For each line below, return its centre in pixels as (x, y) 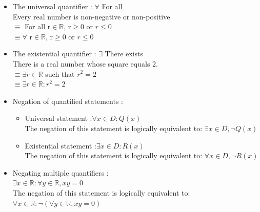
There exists (124, 54)
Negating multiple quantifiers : (61, 172)
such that (60, 73)
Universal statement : (58, 118)
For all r (38, 26)
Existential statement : (61, 145)
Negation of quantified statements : (68, 101)
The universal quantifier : (52, 6)
